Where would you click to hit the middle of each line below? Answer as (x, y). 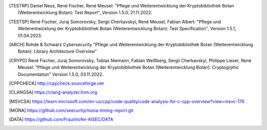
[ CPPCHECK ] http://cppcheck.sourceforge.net (56, 83)
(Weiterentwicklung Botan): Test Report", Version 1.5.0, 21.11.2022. (85, 13)
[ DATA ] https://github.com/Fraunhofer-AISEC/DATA (61, 119)
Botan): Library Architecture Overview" (58, 51)
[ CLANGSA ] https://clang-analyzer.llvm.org (53, 92)
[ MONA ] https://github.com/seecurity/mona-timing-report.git (71, 110)
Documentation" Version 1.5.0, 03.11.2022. (61, 74)
